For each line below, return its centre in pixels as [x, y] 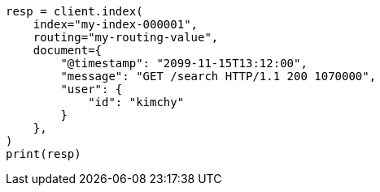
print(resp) [44, 154]
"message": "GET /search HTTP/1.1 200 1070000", [218, 76]
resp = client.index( [74, 11]
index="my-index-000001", [116, 24]
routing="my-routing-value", [126, 37]
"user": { [92, 89]
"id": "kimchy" [136, 102]
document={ [68, 50]
